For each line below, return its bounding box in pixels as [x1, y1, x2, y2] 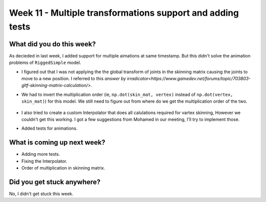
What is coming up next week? [9, 138, 105, 147]
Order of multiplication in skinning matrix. [21, 165, 105, 171]
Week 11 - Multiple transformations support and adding [9, 7, 239, 18]
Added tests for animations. [21, 125, 78, 131]
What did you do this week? [9, 40, 96, 48]
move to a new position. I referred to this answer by [21, 76, 126, 82]
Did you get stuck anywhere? [9, 177, 101, 186]
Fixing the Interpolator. [21, 158, 67, 164]
